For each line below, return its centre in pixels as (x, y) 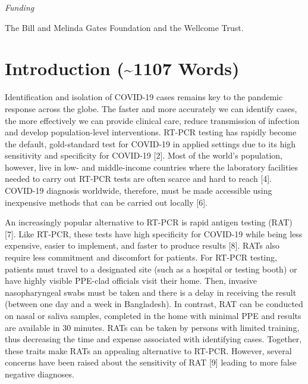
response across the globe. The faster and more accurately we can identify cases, (151, 108)
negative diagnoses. (40, 374)
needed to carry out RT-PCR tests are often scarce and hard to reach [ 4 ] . (139, 179)
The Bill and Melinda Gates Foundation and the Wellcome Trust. (124, 27)
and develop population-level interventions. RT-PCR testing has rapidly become (151, 132)
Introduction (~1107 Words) (122, 68)
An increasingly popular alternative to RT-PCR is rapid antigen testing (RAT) (149, 222)
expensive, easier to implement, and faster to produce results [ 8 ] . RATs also (142, 245)
